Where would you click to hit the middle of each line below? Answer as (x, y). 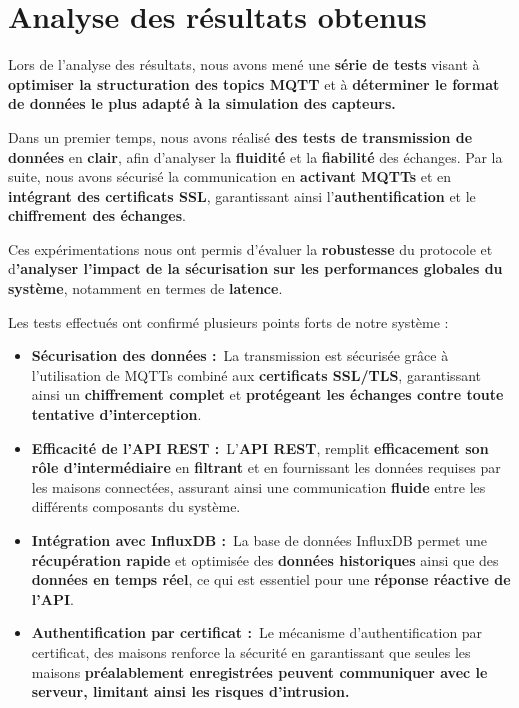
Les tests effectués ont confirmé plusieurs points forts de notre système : (228, 321)
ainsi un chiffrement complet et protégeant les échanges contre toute (267, 394)
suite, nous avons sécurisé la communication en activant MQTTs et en (230, 176)
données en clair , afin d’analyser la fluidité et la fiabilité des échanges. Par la (255, 156)
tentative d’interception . (116, 414)
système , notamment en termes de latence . (145, 288)
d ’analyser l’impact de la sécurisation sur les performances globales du (255, 268)
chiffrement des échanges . (97, 215)
